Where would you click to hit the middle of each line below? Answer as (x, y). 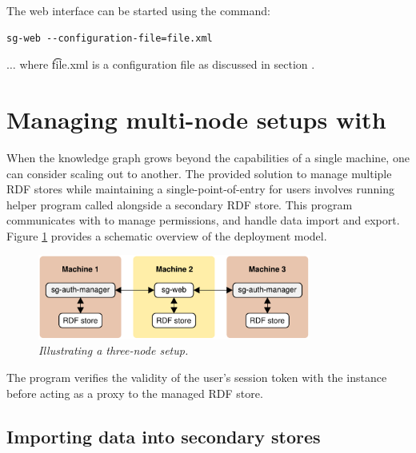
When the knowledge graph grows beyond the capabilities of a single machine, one (208, 157)
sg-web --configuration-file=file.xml (110, 38)
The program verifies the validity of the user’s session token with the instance (197, 377)
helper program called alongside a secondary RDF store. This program (180, 204)
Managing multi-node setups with (196, 119)
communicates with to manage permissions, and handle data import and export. (203, 220)
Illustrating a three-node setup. (114, 350)
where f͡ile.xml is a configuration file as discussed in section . (167, 64)
